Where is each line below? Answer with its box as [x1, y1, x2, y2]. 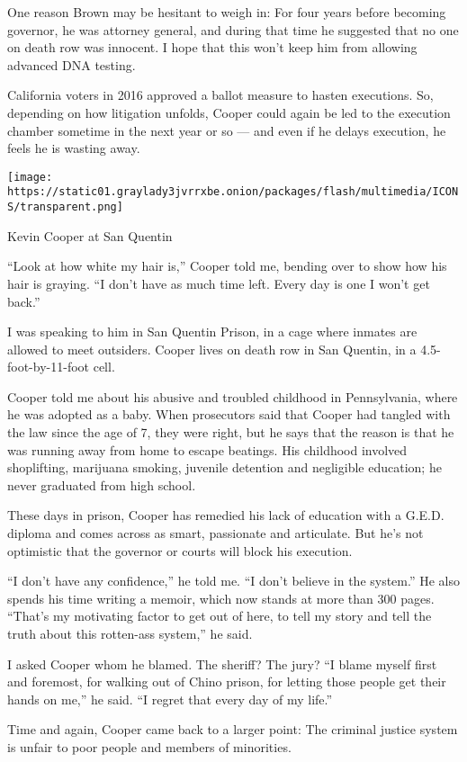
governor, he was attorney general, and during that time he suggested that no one [7, 20, 459, 39]
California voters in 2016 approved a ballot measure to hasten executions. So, [7, 85, 434, 104]
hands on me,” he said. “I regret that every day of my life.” [7, 689, 333, 708]
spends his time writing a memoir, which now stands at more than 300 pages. [7, 588, 435, 607]
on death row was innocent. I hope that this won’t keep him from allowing [7, 38, 418, 57]
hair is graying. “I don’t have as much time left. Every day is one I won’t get [7, 273, 430, 292]
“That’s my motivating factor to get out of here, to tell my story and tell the [7, 606, 432, 625]
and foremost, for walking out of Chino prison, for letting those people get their [7, 672, 446, 691]
